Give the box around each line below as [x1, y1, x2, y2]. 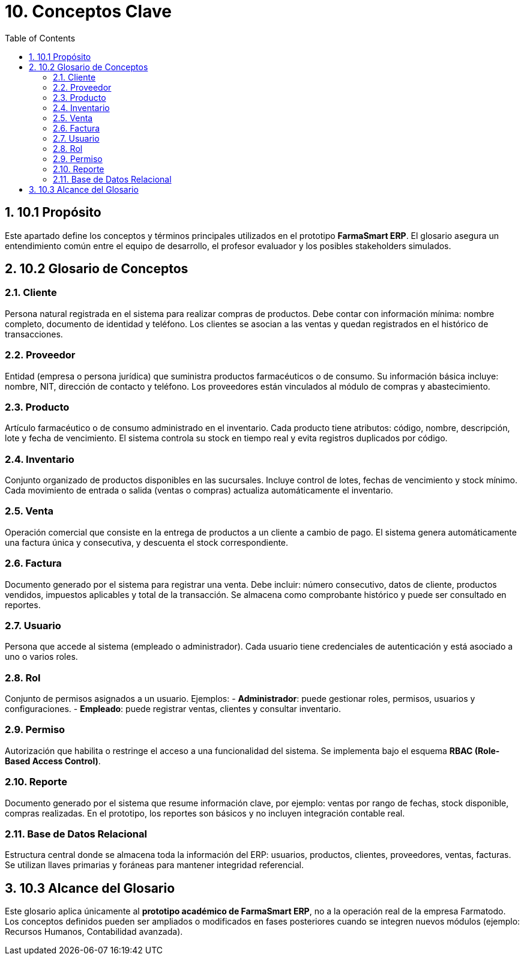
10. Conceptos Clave [5, 1, 172, 22]
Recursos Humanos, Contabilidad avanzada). [5, 926, 183, 937]
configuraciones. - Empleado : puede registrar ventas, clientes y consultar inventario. [5, 704, 341, 714]
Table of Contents [5, 32, 76, 43]
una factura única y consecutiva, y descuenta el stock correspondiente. [5, 537, 289, 548]
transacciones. [5, 328, 63, 339]
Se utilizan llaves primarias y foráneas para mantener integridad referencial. [5, 860, 304, 871]
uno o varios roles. [5, 651, 78, 662]
